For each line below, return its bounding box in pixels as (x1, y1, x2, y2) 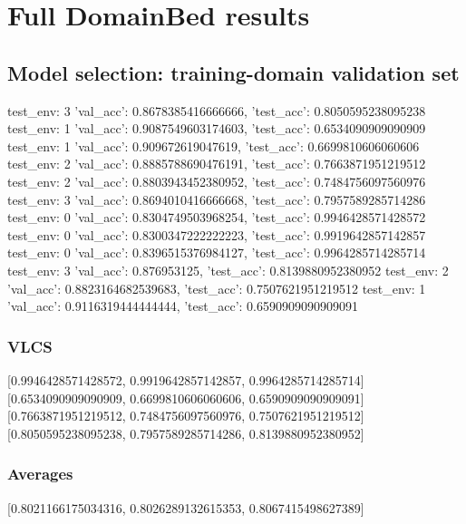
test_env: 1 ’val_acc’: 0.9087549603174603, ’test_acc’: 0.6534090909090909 (7, 119, 426, 138)
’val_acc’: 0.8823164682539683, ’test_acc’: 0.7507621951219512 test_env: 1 (7, 278, 426, 297)
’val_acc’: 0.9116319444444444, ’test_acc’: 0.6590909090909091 (7, 296, 359, 315)
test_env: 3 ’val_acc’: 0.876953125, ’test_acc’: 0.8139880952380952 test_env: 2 (7, 260, 449, 279)
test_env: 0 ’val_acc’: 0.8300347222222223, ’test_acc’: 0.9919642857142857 (7, 225, 426, 244)
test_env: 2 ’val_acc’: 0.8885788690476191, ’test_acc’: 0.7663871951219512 (7, 154, 426, 173)
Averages (7, 462, 73, 485)
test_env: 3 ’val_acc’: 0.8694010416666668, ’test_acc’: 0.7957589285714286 (7, 189, 426, 209)
